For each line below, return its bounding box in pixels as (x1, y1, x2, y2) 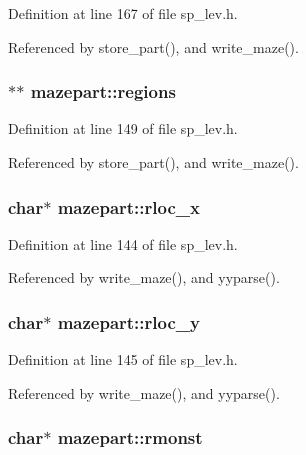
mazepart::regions (30, 79, 176, 104)
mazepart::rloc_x (57, 194, 200, 219)
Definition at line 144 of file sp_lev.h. (8, 233, 238, 254)
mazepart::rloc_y (57, 309, 200, 334)
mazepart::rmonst (57, 425, 203, 450)
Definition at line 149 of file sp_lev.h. (8, 118, 238, 139)
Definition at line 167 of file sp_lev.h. (8, 3, 238, 23)
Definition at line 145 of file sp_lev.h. (8, 349, 238, 370)
